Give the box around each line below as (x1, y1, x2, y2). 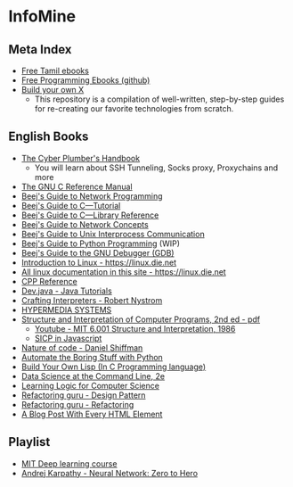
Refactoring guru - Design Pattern (20, 390, 146, 400)
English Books (8, 129, 89, 144)
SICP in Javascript (34, 333, 102, 343)
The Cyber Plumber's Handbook (20, 153, 140, 163)
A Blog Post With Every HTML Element (20, 409, 163, 419)
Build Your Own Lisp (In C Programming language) (20, 361, 207, 372)
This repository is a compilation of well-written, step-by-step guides (34, 94, 285, 104)
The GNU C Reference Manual (20, 181, 133, 192)
